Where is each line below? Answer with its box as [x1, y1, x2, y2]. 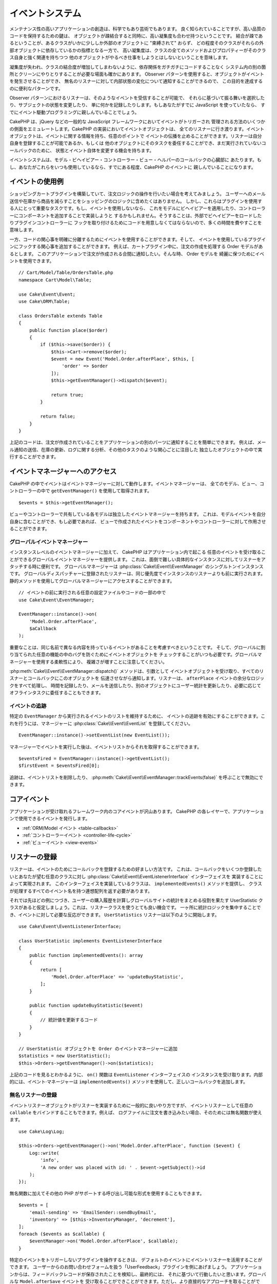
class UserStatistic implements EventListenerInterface [18, 938, 162, 943]
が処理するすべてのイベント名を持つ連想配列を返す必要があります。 [9, 888, 153, 894]
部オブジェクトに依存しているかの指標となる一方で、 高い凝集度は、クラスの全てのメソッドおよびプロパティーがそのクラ [9, 47, 266, 53]
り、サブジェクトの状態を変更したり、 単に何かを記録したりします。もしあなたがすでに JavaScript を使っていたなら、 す [9, 102, 265, 108]
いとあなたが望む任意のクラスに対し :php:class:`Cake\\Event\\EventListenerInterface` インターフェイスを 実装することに [9, 873, 264, 879]
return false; [40, 413, 76, 420]
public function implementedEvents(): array [29, 952, 143, 958]
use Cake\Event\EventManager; [18, 597, 95, 603]
